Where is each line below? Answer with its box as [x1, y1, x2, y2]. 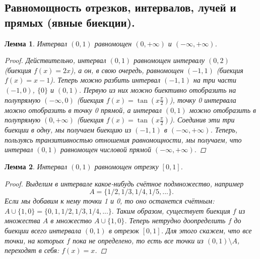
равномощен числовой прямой [60, 144, 151, 155]
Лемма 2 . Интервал [5, 161, 67, 171]
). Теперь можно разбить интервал [50, 75, 161, 85]
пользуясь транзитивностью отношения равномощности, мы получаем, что [5, 134, 242, 145]
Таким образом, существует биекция [116, 205, 230, 216]
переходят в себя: [5, 245, 59, 255]
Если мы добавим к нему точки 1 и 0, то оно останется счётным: [5, 196, 215, 206]
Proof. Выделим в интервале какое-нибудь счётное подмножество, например [5, 178, 244, 188]
